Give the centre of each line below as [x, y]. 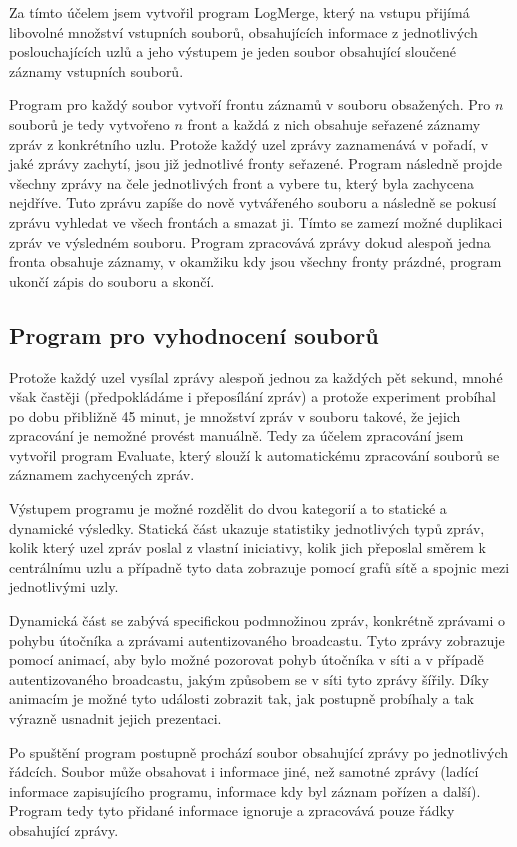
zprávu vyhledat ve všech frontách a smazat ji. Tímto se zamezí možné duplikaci [256, 221]
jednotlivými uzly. [64, 586]
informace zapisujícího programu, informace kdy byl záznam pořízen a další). [245, 790]
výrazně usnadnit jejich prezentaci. [115, 718]
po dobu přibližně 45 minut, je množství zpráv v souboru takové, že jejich [235, 415]
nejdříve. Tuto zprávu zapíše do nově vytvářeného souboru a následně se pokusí [253, 202]
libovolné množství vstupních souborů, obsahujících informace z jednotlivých [243, 31]
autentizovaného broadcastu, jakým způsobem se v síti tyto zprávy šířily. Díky [249, 678]
